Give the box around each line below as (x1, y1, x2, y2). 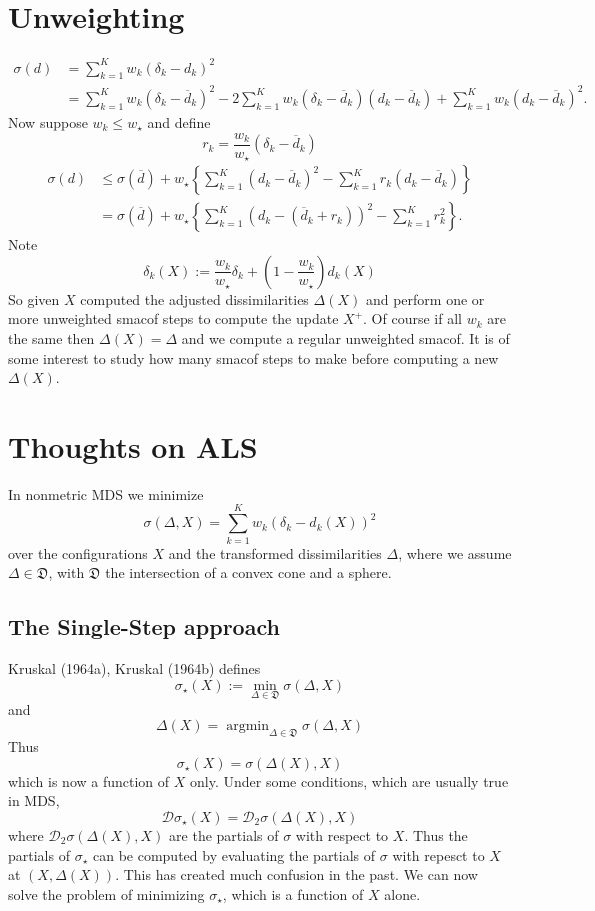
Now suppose (8, 111, 88, 132)
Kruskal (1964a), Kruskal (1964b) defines (8, 657, 261, 678)
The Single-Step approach (8, 611, 280, 642)
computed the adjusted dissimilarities (80, 288, 309, 309)
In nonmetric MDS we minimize (8, 483, 204, 504)
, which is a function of (222, 883, 364, 904)
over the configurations (8, 542, 148, 563)
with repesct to (392, 844, 485, 865)
